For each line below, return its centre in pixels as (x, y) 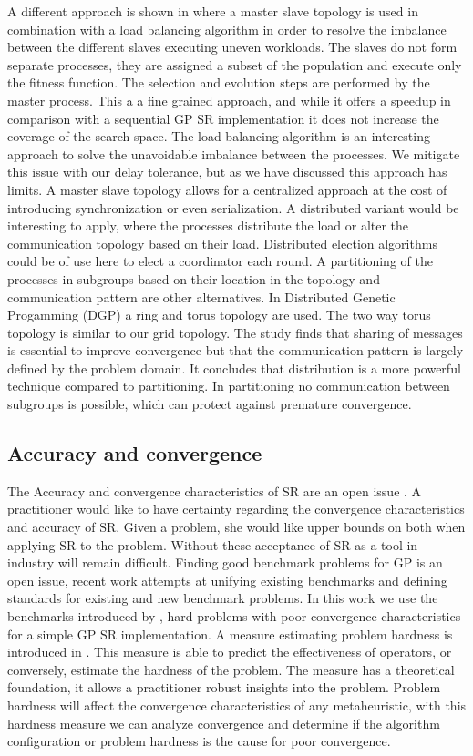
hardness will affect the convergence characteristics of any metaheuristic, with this (237, 705)
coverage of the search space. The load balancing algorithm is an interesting (219, 136)
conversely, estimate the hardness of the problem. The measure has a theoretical (231, 669)
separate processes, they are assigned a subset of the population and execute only (235, 64)
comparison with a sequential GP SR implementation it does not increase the (223, 118)
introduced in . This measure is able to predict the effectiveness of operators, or (230, 652)
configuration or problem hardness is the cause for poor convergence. (199, 741)
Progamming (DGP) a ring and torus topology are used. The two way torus (219, 315)
